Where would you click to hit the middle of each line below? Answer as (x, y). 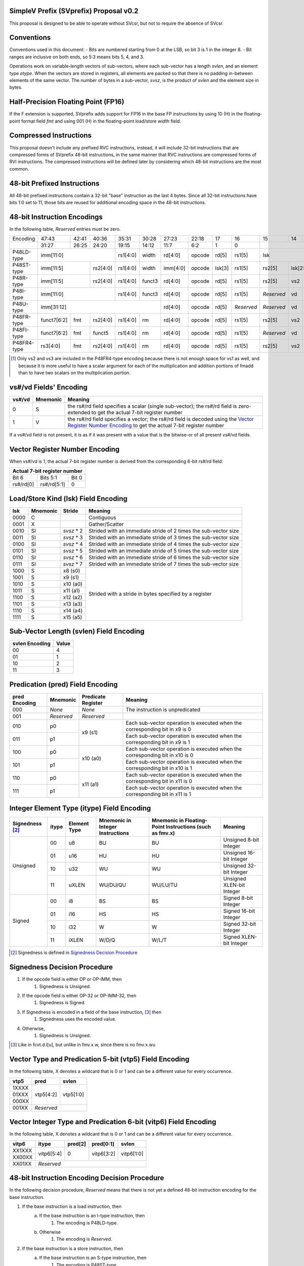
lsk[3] (222, 268)
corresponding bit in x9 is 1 (158, 742)
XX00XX (23, 1157)
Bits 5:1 (49, 478)
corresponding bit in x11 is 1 (158, 794)
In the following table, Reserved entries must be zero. (65, 229)
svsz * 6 (73, 557)
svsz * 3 (73, 537)
